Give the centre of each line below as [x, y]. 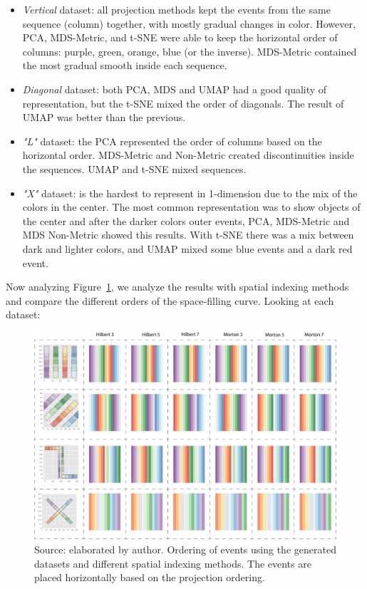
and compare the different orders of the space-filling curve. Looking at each [170, 300]
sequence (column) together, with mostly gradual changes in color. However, [189, 23]
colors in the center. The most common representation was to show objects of [191, 207]
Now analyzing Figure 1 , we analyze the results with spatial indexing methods [177, 287]
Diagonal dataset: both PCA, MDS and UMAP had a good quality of [175, 89]
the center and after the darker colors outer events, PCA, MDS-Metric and [186, 220]
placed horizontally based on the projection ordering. [150, 577]
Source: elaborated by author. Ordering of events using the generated [185, 549]
